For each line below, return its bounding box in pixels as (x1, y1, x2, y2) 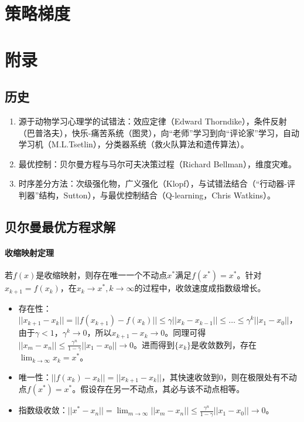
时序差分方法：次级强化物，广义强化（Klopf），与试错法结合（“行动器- (18, 177, 287, 190)
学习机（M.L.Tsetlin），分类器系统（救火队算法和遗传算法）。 (18, 138, 249, 150)
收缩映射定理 (5, 246, 54, 258)
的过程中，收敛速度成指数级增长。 (134, 282, 266, 294)
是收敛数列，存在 (191, 338, 257, 350)
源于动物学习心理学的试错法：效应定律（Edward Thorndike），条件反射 (18, 114, 287, 127)
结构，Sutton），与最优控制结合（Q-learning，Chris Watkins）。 (39, 188, 275, 201)
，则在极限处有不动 (223, 371, 297, 383)
